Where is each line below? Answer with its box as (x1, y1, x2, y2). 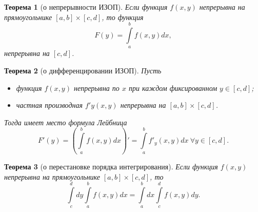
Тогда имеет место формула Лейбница (4, 117, 127, 127)
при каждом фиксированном (128, 82, 217, 93)
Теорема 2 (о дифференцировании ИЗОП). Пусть (4, 65, 162, 75)
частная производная (16, 100, 83, 110)
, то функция (102, 11, 144, 22)
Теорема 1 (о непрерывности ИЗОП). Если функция (4, 2, 168, 12)
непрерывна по (73, 82, 120, 93)
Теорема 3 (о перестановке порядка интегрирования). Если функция (4, 161, 218, 171)
